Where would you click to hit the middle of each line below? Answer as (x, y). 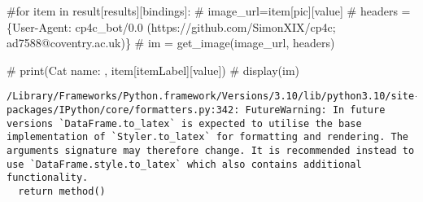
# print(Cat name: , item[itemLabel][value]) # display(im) (153, 70)
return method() (62, 191)
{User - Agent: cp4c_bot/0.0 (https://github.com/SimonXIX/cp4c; (171, 26)
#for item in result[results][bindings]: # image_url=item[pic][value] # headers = (209, 11)
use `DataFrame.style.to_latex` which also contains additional (184, 164)
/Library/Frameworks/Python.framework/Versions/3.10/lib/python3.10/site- (214, 97)
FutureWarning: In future (315, 110)
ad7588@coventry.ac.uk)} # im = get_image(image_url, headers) (171, 43)
